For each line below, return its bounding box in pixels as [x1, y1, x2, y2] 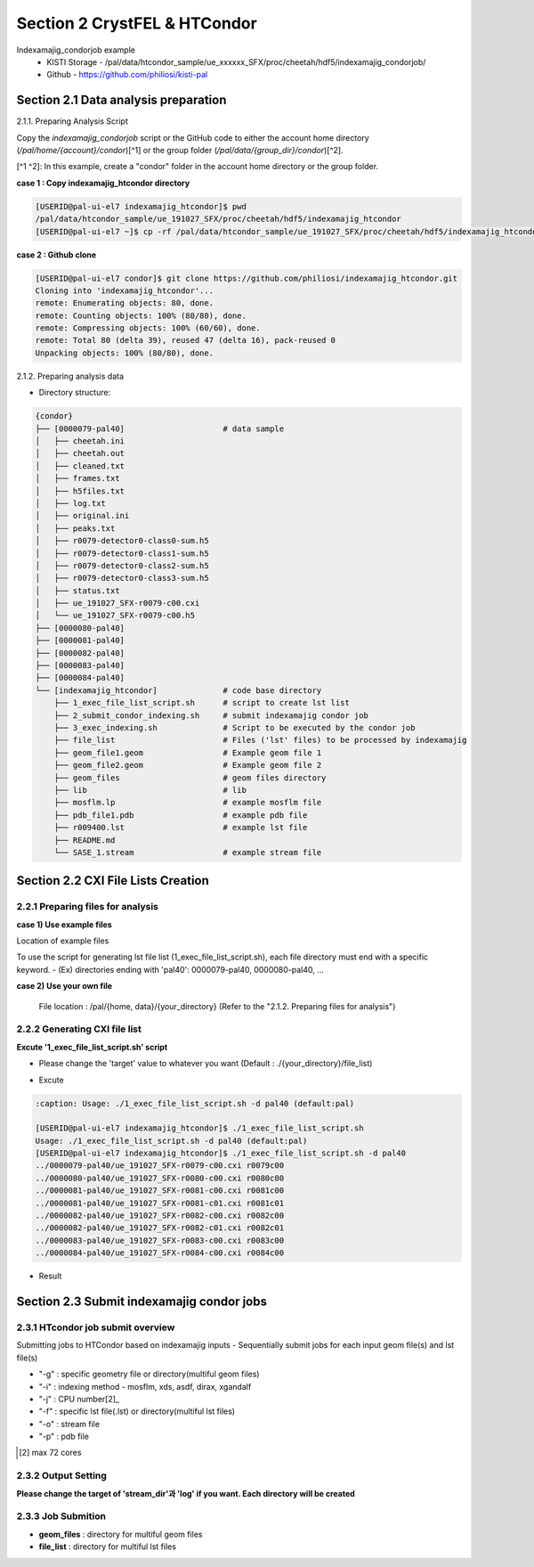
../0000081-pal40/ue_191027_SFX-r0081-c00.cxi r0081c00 [35, 1186, 285, 1196]
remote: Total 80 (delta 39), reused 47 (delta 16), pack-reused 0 [35, 335, 336, 346]
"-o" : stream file [38, 1418, 101, 1429]
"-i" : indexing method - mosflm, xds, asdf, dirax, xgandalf [38, 1381, 252, 1392]
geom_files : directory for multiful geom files [38, 1529, 204, 1539]
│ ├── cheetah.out [35, 448, 125, 459]
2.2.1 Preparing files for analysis [16, 901, 159, 913]
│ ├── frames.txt [35, 473, 120, 484]
